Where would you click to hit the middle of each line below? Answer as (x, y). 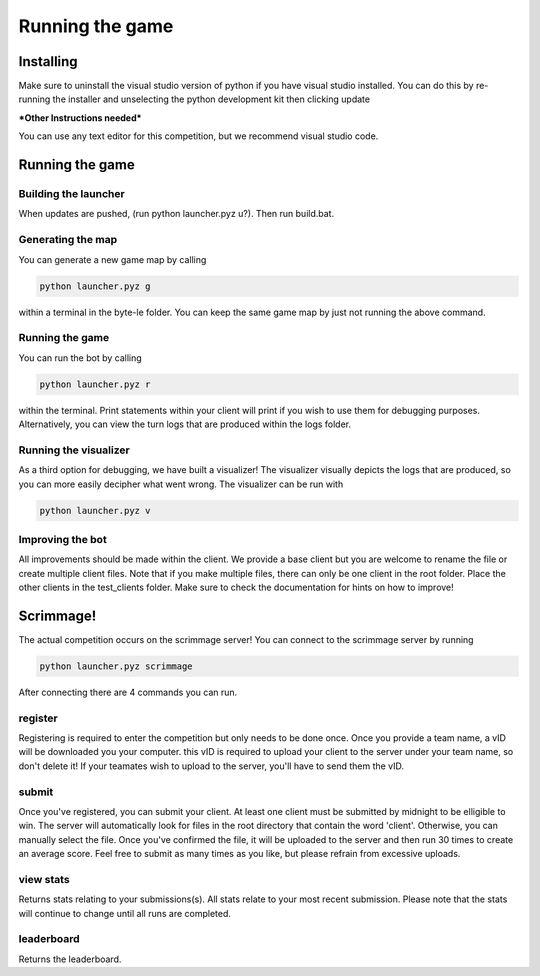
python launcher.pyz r (95, 384)
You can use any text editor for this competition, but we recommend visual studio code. (198, 136)
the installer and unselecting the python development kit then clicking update (211, 99)
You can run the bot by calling (80, 357)
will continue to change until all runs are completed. (125, 913)
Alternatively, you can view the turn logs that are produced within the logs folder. (185, 424)
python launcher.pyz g (95, 286)
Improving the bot (62, 539)
